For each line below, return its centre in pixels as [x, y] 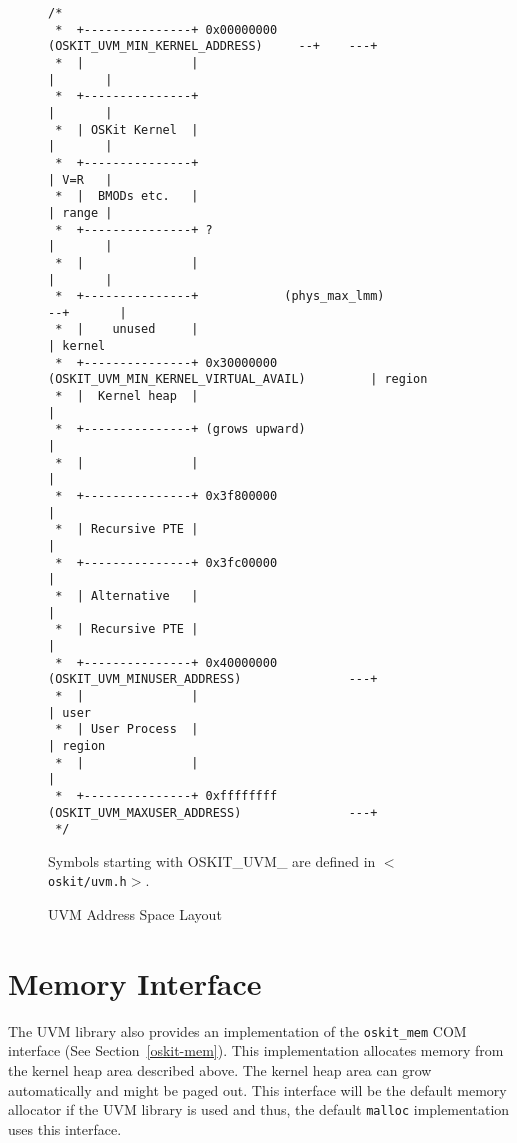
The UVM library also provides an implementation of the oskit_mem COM [237, 1030]
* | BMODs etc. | [127, 196]
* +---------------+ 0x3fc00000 [166, 562]
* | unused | [127, 329]
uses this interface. [65, 1128]
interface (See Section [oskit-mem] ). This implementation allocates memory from [256, 1050]
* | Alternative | [127, 595]
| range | [80, 212]
